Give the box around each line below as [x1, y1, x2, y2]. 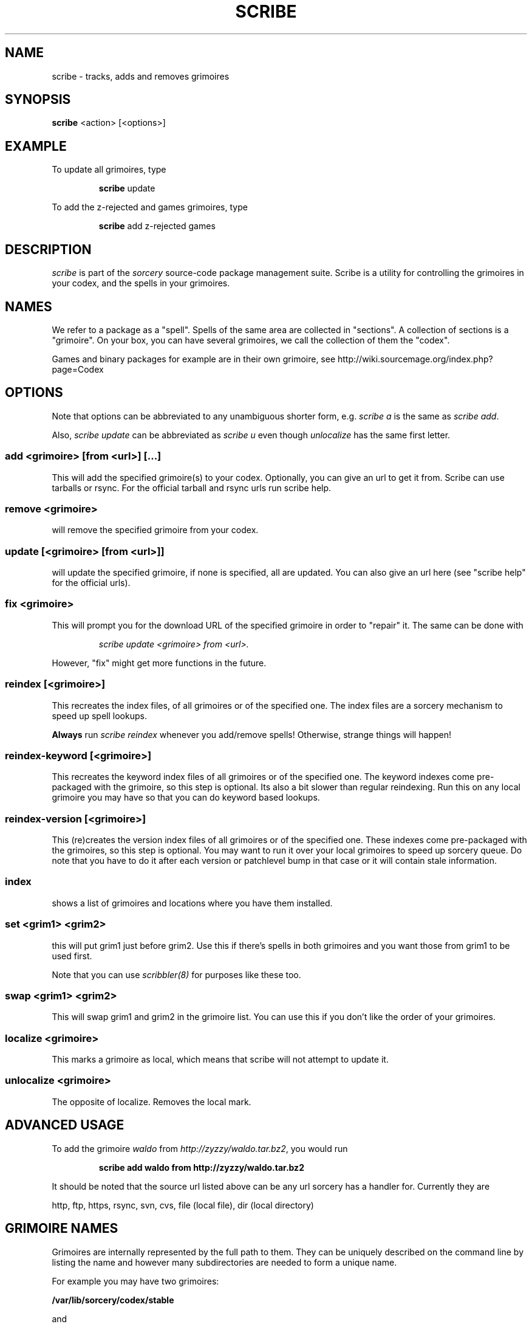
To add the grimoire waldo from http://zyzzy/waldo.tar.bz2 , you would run [52, 1143, 348, 1154]
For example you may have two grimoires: [52, 1275, 219, 1286]
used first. [52, 950, 92, 961]
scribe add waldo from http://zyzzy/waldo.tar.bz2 [98, 1162, 304, 1173]
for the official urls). [52, 578, 131, 588]
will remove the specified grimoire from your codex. [52, 525, 259, 536]
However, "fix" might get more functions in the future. [52, 657, 267, 668]
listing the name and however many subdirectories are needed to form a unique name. [52, 1257, 397, 1267]
